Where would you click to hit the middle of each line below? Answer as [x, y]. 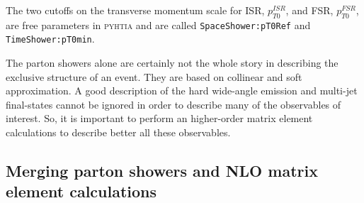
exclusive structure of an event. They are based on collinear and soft [154, 76]
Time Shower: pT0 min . [50, 39]
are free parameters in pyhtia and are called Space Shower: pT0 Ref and [158, 24]
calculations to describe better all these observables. [118, 132]
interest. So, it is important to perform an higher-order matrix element [159, 118]
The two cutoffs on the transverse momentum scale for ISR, [135, 10]
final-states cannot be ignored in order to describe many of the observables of [174, 104]
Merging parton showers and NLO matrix [162, 171]
